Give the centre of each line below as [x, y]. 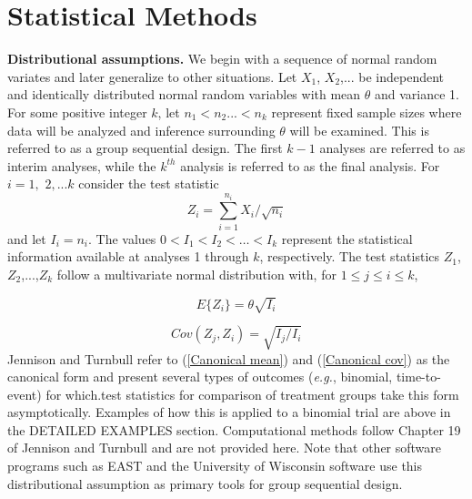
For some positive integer [77, 112]
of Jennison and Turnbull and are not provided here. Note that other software [225, 448]
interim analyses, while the [82, 165]
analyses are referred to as [392, 148]
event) [25, 394]
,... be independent [392, 76]
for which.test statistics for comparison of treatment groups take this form [252, 394]
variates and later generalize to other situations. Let [152, 76]
